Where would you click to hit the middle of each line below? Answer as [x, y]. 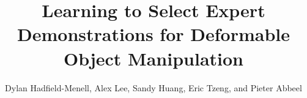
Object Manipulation [153, 58]
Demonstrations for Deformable [153, 34]
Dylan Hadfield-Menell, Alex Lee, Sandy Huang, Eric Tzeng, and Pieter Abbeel [153, 87]
